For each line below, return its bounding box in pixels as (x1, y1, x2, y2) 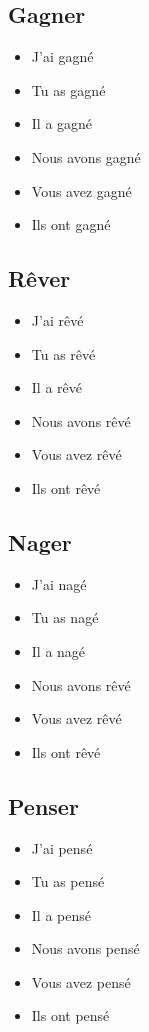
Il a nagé (31, 640, 86, 661)
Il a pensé (31, 904, 91, 925)
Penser (8, 790, 79, 821)
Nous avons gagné (31, 146, 141, 167)
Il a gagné (31, 113, 93, 134)
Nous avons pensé (31, 938, 140, 959)
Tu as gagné (31, 79, 106, 100)
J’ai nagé (31, 573, 87, 594)
